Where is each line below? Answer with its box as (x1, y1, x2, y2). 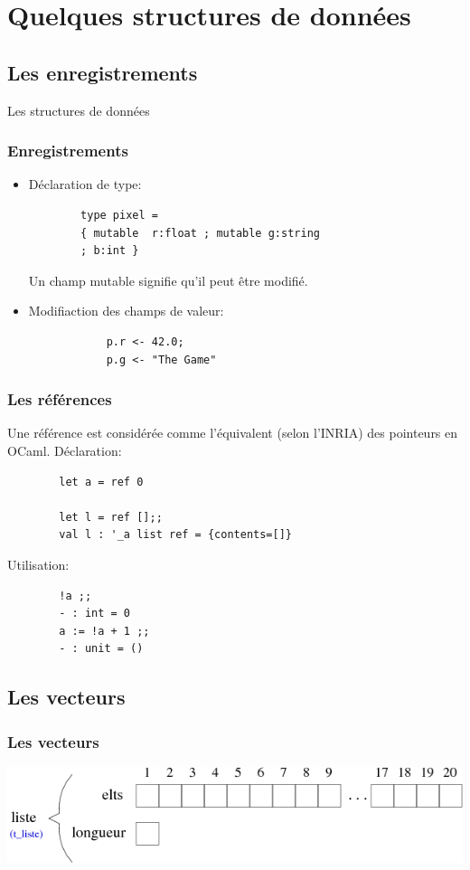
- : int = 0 (59, 607, 131, 620)
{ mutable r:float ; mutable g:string (80, 226, 320, 240)
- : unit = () (59, 642, 144, 656)
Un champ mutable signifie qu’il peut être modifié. (28, 270, 308, 289)
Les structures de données (7, 100, 150, 119)
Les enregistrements (7, 58, 198, 86)
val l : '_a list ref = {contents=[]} (59, 528, 292, 542)
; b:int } (80, 244, 139, 258)
